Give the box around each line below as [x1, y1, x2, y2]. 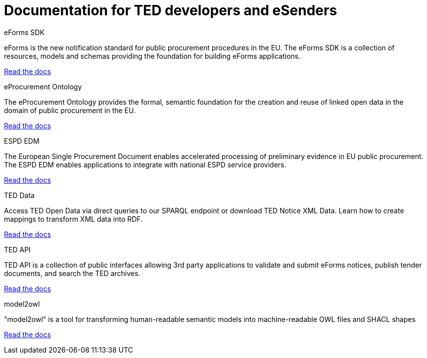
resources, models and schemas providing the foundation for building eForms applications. [4, 51, 301, 60]
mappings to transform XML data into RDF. [4, 214, 143, 223]
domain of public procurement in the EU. [4, 106, 136, 115]
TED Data [4, 191, 35, 199]
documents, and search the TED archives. [4, 269, 141, 278]
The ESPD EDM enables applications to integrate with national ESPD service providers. [4, 160, 286, 169]
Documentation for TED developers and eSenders [4, 2, 337, 19]
